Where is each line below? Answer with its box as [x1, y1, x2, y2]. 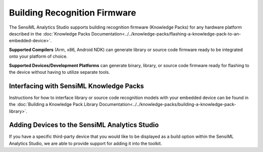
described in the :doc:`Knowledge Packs [9, 31, 91, 36]
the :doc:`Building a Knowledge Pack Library [9, 101, 98, 107]
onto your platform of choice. [9, 53, 68, 59]
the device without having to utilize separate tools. [9, 69, 110, 75]
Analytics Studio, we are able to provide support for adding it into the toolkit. [9, 140, 162, 146]
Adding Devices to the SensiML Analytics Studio [9, 121, 159, 129]
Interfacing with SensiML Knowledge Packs [9, 82, 144, 90]
